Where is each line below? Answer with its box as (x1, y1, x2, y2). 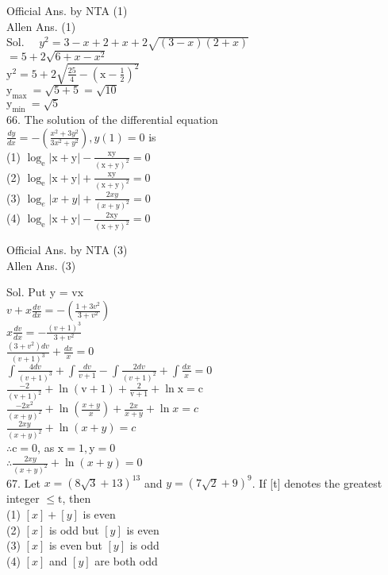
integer (6, 490, 40, 507)
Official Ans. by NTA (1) (6, 2, 128, 18)
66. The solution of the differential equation (6, 111, 218, 128)
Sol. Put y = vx (6, 284, 84, 300)
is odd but (48, 521, 99, 538)
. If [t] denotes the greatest (252, 474, 382, 491)
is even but (48, 537, 102, 554)
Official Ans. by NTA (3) (6, 241, 128, 258)
